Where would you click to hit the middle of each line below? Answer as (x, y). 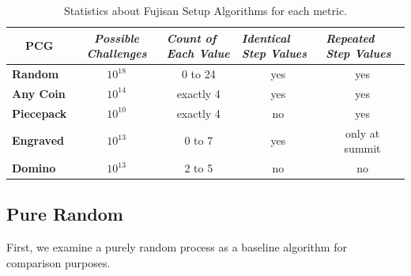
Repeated (350, 38)
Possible (117, 38)
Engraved (38, 140)
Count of (191, 38)
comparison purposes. (58, 262)
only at (362, 132)
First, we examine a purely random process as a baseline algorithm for (177, 247)
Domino (34, 168)
